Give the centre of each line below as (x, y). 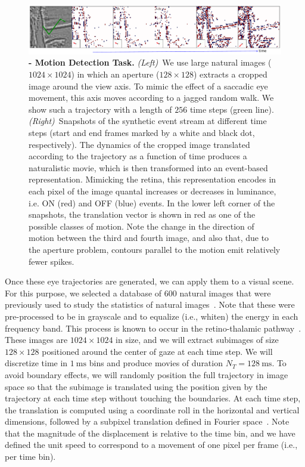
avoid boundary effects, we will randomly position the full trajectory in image (147, 374)
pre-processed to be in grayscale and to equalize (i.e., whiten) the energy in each (152, 316)
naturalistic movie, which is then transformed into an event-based (148, 167)
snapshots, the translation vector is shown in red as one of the (142, 214)
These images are (36, 340)
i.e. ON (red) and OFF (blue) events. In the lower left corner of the (152, 202)
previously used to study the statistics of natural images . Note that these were (150, 304)
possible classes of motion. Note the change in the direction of (141, 226)
